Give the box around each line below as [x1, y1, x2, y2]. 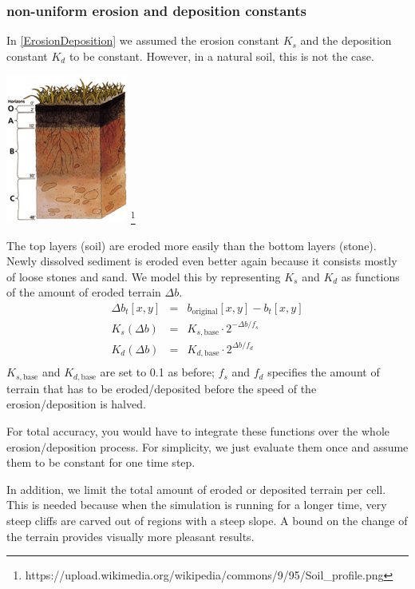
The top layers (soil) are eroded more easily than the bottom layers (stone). [6, 237, 377, 253]
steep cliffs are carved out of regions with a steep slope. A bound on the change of [6, 511, 408, 528]
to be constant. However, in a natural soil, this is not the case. [69, 47, 374, 64]
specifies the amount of [267, 364, 380, 380]
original [192, 308, 218, 316]
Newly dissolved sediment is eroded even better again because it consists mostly [6, 253, 397, 269]
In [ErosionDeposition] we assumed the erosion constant [6, 32, 279, 49]
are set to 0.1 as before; [100, 364, 215, 380]
